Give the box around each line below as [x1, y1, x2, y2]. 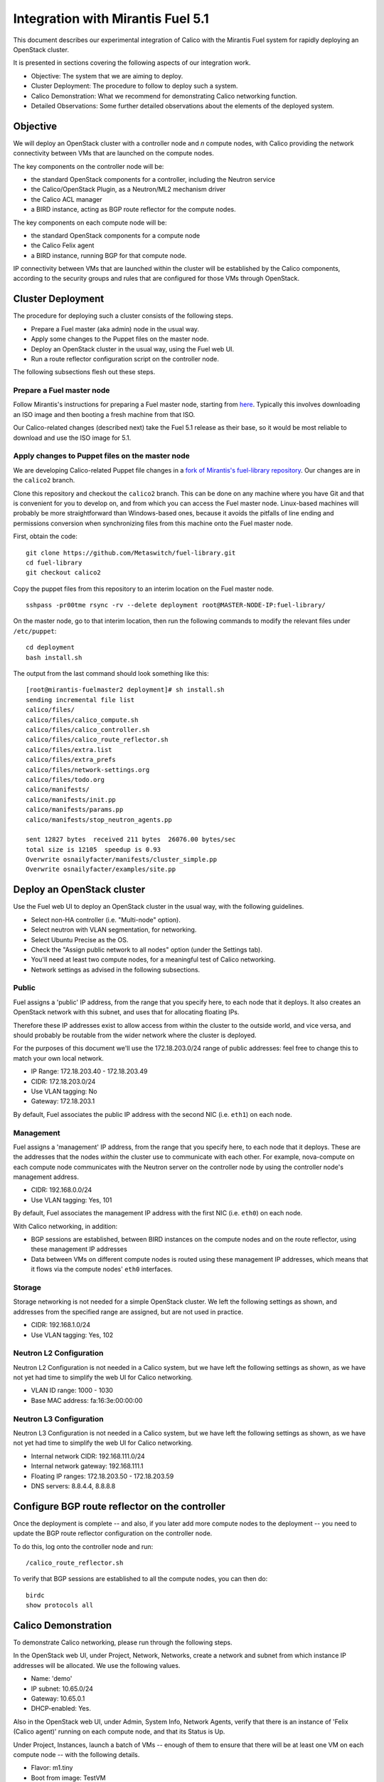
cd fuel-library [26, 558, 82, 567]
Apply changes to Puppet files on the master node [13, 451, 190, 461]
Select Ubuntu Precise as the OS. [31, 935, 129, 944]
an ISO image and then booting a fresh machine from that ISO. [13, 410, 196, 418]
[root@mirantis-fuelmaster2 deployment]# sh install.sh [26, 686, 225, 694]
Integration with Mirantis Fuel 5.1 [13, 11, 209, 26]
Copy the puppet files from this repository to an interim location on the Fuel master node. [13, 584, 274, 593]
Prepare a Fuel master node [13, 386, 110, 396]
